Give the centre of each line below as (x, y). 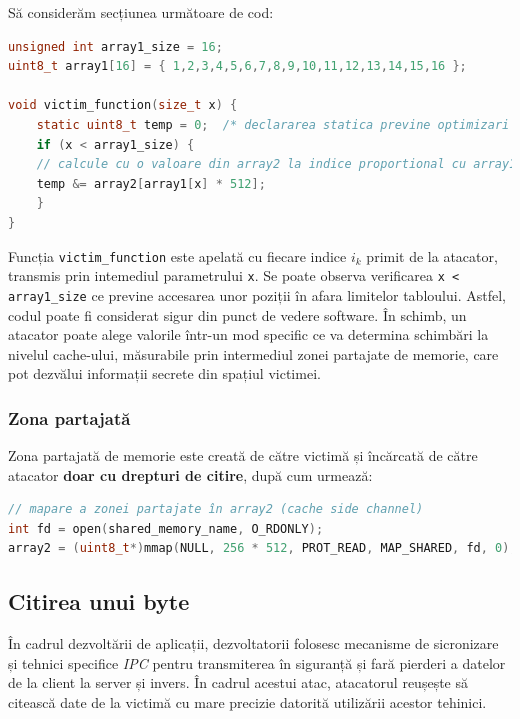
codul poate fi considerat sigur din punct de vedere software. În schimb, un (237, 314)
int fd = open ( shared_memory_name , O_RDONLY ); (166, 528)
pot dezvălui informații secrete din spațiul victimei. (164, 373)
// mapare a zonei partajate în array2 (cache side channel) (216, 509)
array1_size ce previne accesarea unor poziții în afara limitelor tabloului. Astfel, (257, 294)
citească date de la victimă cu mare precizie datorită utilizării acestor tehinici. (247, 702)
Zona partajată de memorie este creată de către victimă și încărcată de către (243, 455)
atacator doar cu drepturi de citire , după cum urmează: (190, 474)
